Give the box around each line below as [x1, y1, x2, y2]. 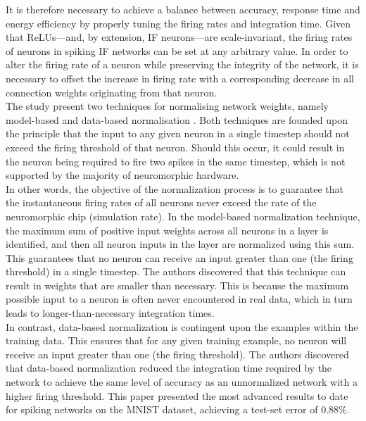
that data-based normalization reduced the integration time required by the [6, 360, 332, 375]
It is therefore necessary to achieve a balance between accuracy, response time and [6, 2, 360, 16]
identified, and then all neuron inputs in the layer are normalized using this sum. [6, 237, 355, 251]
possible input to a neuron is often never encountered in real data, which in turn [6, 291, 353, 306]
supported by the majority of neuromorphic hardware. [6, 168, 239, 182]
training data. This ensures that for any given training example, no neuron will [6, 333, 347, 348]
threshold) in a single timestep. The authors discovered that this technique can [6, 264, 346, 279]
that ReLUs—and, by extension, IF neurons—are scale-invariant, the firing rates [6, 30, 353, 44]
